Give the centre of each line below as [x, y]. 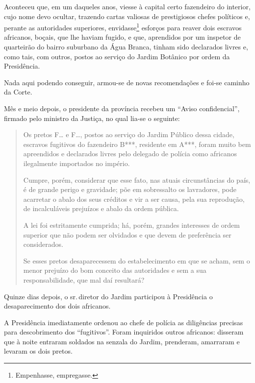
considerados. [43, 244]
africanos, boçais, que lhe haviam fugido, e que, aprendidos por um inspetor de [122, 37]
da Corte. [18, 92]
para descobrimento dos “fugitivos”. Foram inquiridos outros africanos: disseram [124, 332]
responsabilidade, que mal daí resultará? [84, 279]
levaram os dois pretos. [38, 351]
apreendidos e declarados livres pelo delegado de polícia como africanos [130, 154]
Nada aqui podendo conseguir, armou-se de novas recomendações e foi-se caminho [127, 82]
